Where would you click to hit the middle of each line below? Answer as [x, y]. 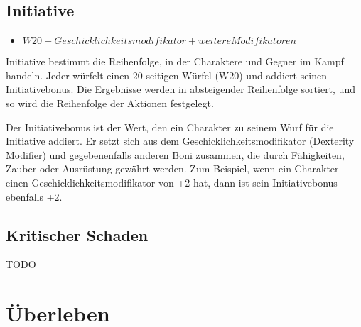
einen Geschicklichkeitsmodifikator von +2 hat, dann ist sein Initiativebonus [172, 182]
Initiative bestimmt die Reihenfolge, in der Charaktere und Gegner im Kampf [175, 61]
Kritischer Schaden [77, 234]
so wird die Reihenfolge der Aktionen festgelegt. [110, 102]
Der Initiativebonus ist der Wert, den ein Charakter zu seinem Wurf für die [170, 127]
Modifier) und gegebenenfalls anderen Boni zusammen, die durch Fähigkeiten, [175, 154]
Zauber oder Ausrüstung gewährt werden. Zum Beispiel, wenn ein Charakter [172, 168]
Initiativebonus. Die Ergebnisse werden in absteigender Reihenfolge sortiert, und [180, 89]
